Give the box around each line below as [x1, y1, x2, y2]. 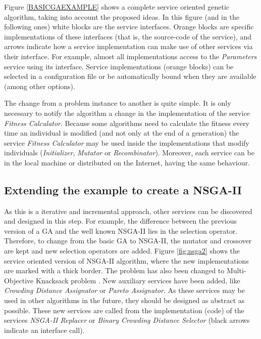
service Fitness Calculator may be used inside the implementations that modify [4, 137, 249, 148]
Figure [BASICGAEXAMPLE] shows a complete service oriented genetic [4, 2, 230, 12]
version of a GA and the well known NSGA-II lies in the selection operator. [4, 225, 238, 236]
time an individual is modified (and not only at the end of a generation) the [4, 128, 239, 138]
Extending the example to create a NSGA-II [4, 182, 242, 197]
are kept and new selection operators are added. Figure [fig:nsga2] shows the [4, 245, 240, 256]
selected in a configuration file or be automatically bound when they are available [4, 71, 256, 81]
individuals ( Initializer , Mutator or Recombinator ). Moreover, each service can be [4, 147, 254, 158]
